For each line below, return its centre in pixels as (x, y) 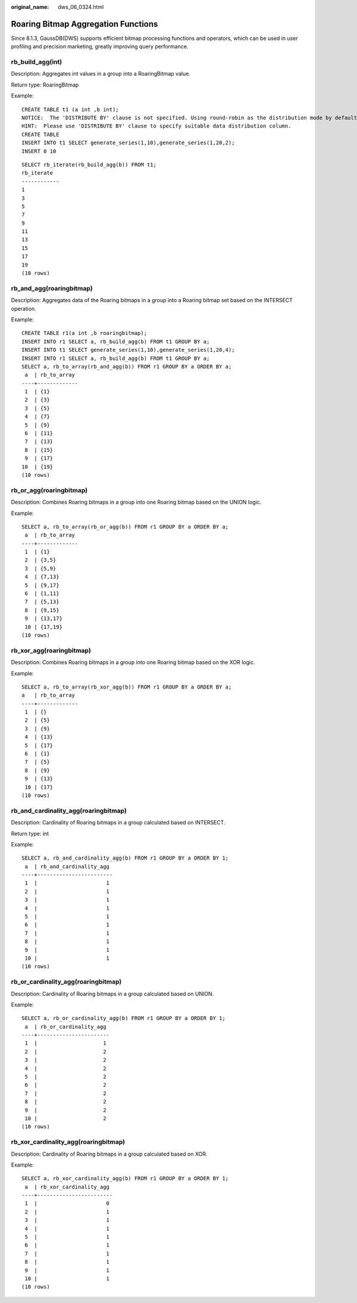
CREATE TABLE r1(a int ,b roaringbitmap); (84, 333)
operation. (24, 308)
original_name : (30, 7)
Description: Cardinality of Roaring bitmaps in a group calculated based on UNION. (112, 994)
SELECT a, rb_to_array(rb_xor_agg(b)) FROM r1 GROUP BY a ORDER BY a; (127, 687)
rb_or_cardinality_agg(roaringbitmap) (66, 982)
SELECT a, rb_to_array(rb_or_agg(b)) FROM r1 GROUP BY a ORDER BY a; (125, 527)
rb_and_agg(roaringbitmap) (52, 288)
